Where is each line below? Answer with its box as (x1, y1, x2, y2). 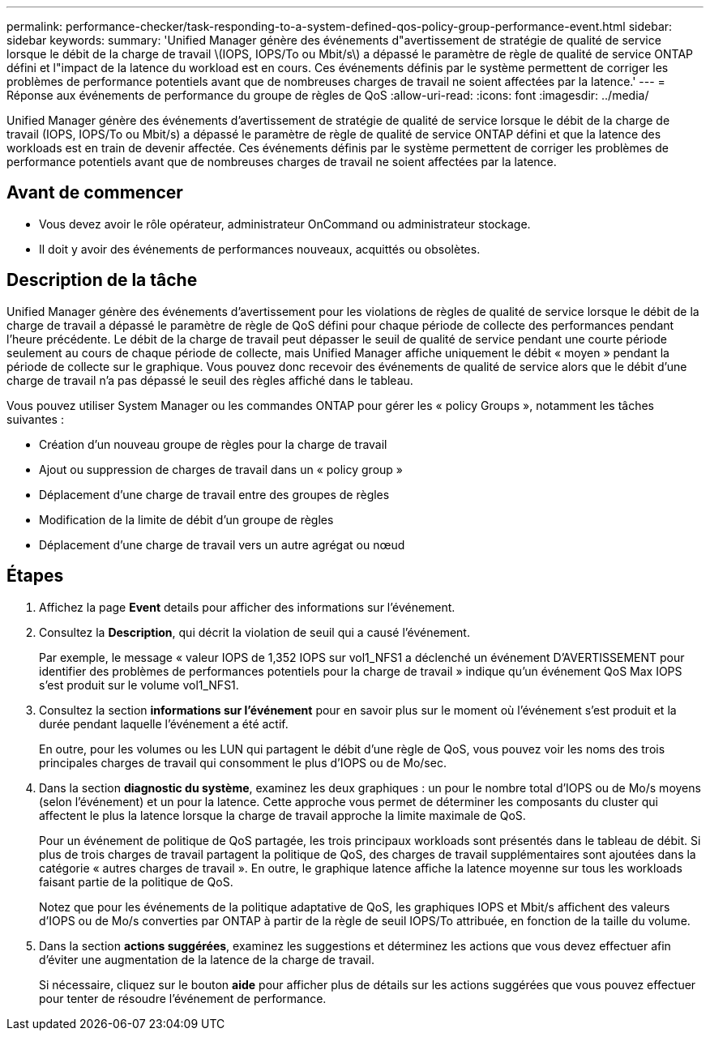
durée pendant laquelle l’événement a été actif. (39, 716, 289, 731)
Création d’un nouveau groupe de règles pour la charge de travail (39, 437, 387, 451)
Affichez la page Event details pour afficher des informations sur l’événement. (39, 600, 456, 614)
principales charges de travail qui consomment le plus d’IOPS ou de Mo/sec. (39, 755, 447, 770)
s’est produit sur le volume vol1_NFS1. (39, 677, 239, 692)
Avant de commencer (6, 182, 183, 203)
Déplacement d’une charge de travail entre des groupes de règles (39, 487, 390, 501)
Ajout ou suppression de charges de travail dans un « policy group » (39, 462, 403, 476)
